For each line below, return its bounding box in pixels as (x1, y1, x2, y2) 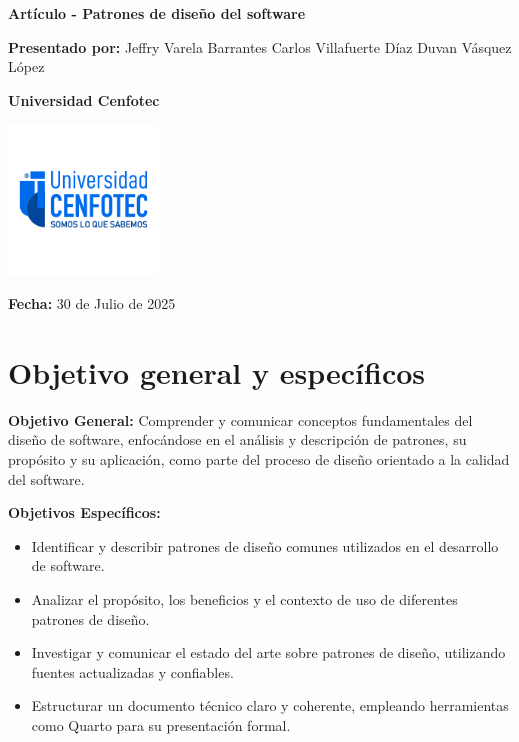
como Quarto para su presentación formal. (31, 714, 291, 735)
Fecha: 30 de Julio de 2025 (8, 293, 176, 314)
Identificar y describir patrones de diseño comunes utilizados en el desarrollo (31, 535, 499, 556)
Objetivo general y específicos (8, 351, 426, 392)
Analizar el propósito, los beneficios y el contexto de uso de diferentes (31, 589, 458, 610)
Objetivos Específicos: (8, 502, 161, 523)
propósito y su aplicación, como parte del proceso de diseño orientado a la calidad (8, 449, 510, 470)
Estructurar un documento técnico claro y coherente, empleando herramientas (31, 695, 509, 716)
